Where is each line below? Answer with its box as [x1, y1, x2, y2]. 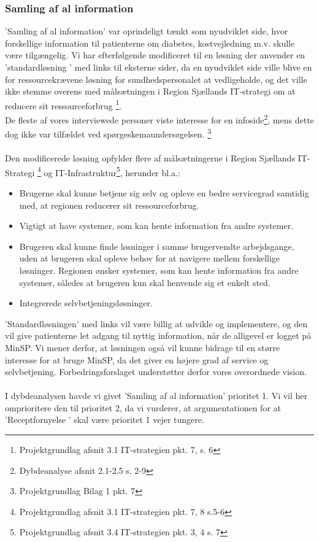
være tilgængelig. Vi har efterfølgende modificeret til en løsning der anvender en [5, 48, 306, 61]
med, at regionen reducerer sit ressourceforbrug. [19, 198, 199, 211]
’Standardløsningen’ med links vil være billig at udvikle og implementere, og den [5, 317, 308, 330]
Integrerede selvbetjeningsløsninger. [19, 296, 153, 309]
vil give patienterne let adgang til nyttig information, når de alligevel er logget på [5, 329, 312, 342]
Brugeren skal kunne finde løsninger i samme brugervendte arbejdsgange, [19, 239, 294, 252]
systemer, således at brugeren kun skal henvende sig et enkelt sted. [19, 276, 271, 288]
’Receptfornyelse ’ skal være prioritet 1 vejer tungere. [5, 413, 204, 426]
